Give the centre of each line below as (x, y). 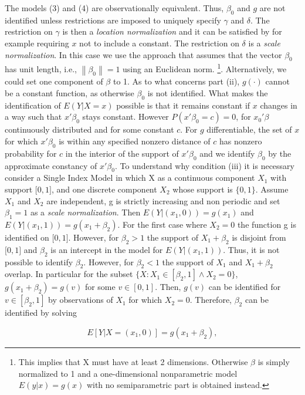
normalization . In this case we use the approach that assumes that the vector (143, 54)
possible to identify (39, 261)
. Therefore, (211, 300)
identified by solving (41, 313)
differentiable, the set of (249, 129)
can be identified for (245, 287)
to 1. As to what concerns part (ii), (176, 81)
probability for (31, 153)
